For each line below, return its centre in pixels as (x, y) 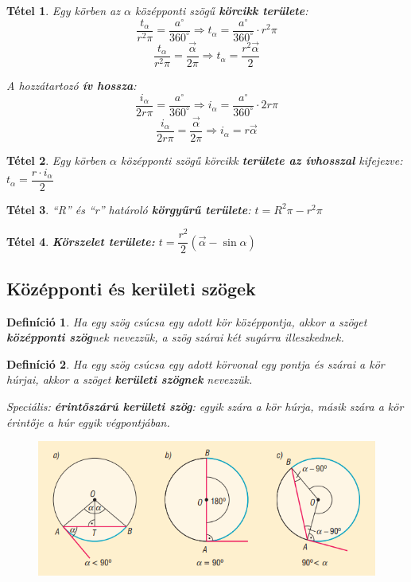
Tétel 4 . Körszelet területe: (81, 241)
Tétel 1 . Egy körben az (63, 10)
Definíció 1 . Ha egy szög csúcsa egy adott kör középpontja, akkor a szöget (187, 321)
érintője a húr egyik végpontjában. (88, 422)
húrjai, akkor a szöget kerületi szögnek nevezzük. (130, 379)
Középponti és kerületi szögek (131, 288)
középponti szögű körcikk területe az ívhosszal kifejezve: (262, 160)
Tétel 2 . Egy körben (56, 160)
